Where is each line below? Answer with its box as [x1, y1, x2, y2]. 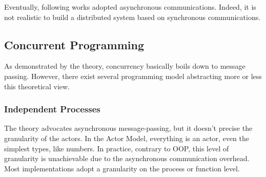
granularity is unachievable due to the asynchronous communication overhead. [4, 153, 250, 164]
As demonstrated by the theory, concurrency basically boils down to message [4, 61, 245, 71]
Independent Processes [4, 103, 100, 115]
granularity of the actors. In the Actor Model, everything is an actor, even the [4, 132, 249, 143]
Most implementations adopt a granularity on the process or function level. [4, 163, 240, 173]
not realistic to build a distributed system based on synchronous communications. [4, 11, 261, 22]
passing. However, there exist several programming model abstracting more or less [4, 70, 262, 81]
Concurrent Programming [4, 36, 144, 52]
